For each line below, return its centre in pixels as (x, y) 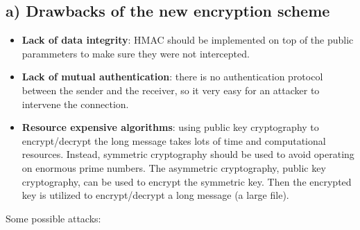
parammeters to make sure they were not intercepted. (136, 53)
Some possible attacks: (53, 218)
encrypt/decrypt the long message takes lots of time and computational (174, 140)
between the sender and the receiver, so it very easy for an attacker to (171, 90)
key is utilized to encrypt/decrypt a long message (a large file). (155, 195)
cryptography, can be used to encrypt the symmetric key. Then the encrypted (187, 181)
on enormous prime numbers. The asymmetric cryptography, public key (174, 167)
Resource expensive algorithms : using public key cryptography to (170, 127)
